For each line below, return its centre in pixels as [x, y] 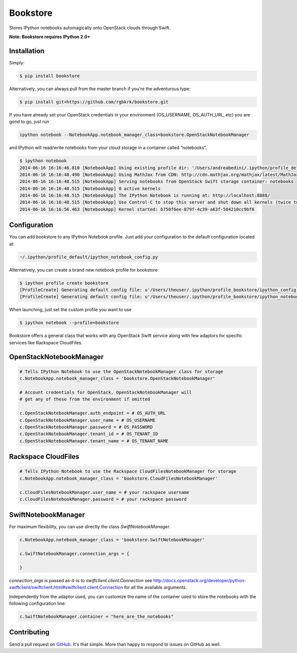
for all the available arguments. [155, 588]
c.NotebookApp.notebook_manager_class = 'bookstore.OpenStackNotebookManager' [117, 379]
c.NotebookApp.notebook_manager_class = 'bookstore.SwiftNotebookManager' [112, 540]
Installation [27, 51]
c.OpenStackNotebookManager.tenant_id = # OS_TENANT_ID [89, 434]
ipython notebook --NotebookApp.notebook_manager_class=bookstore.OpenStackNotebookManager [134, 135]
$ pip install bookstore [50, 76]
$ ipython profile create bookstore [64, 283]
